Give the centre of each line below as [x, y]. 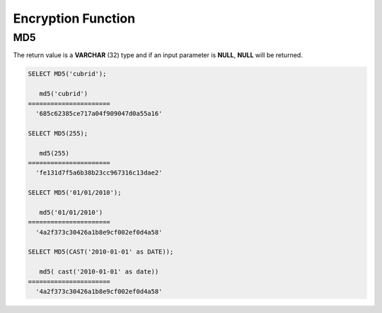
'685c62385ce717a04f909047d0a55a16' [99, 113]
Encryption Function [74, 18]
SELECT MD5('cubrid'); [67, 74]
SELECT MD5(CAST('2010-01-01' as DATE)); [101, 252]
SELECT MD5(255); [58, 133]
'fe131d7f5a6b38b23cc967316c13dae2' [99, 173]
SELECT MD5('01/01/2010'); [75, 193]
